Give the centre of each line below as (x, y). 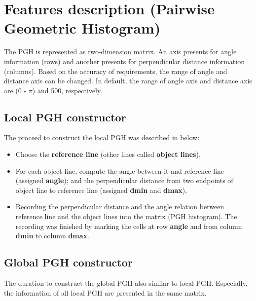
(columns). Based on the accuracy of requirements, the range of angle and (116, 71)
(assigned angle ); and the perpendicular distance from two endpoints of (124, 180)
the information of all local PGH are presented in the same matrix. (105, 292)
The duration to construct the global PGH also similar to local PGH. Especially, (126, 283)
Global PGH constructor (68, 262)
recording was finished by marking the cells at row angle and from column (129, 226)
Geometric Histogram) (82, 28)
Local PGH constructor (65, 117)
